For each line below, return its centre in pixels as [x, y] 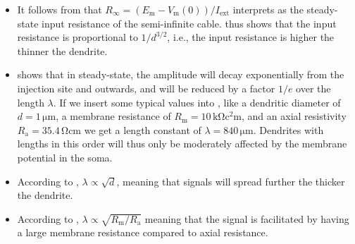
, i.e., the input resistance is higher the [251, 37]
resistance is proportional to [77, 37]
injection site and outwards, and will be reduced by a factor [146, 88]
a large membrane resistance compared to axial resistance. [143, 232]
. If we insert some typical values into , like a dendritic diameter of [197, 102]
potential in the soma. [65, 157]
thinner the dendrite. [62, 50]
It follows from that [60, 9]
